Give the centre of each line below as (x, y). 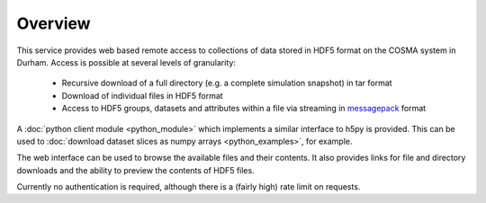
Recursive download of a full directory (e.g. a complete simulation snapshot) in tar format (227, 83)
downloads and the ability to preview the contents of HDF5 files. (136, 170)
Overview (54, 23)
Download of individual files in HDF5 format (143, 95)
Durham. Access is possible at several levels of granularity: (126, 62)
